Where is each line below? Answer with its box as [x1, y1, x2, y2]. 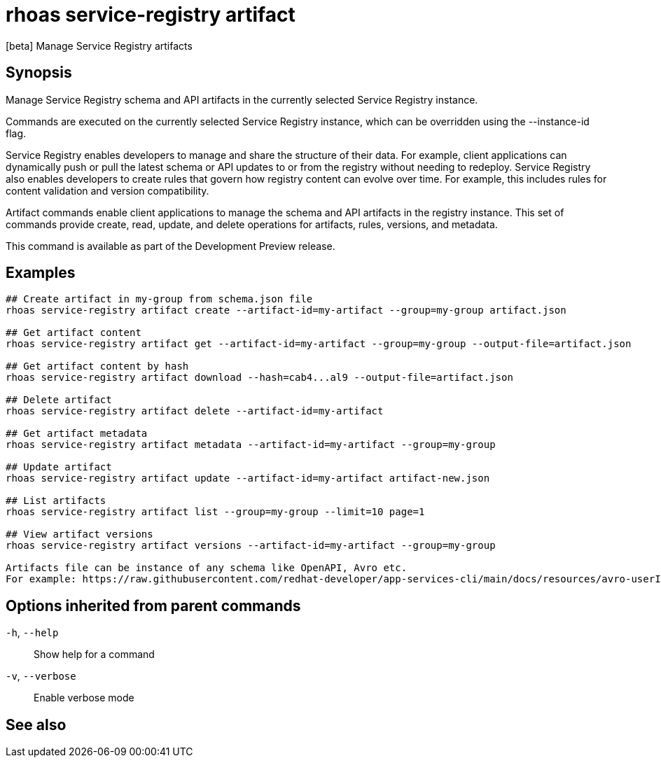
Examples [6, 264, 76, 282]
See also [6, 715, 67, 734]
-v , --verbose [6, 670, 76, 682]
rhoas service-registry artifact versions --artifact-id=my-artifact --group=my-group [6, 540, 496, 552]
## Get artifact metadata [6, 428, 148, 440]
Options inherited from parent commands [6, 596, 301, 615]
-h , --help [6, 626, 59, 639]
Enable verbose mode [34, 692, 134, 704]
